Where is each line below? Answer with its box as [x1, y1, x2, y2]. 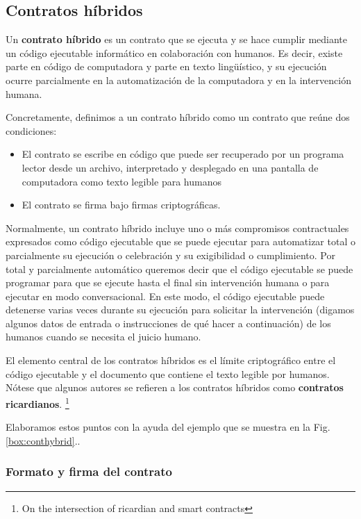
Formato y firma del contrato [6, 463, 172, 480]
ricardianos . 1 [6, 394, 69, 411]
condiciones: [6, 123, 57, 138]
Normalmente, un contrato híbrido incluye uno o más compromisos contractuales [6, 220, 349, 235]
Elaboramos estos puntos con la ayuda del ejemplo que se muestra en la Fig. [6, 420, 330, 434]
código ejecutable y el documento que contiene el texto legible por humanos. [6, 366, 330, 381]
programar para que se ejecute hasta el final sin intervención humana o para [6, 275, 330, 290]
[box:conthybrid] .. [6, 433, 81, 447]
